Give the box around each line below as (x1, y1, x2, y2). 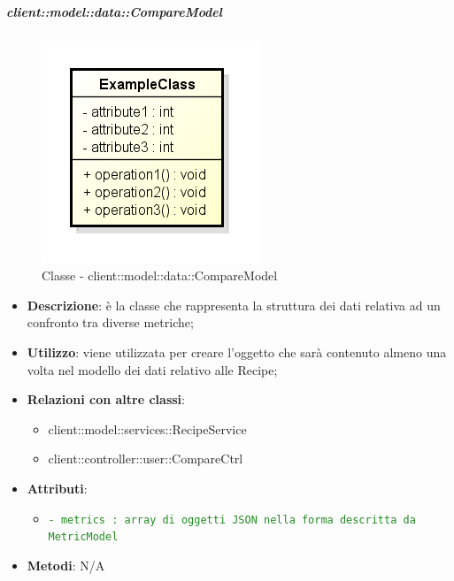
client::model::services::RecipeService (48, 419, 247, 438)
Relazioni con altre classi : (27, 390, 185, 409)
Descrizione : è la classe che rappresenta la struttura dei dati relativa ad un (27, 295, 441, 314)
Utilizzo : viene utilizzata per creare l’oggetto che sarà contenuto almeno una (27, 342, 447, 361)
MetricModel (48, 531, 119, 544)
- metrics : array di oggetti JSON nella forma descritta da (48, 513, 416, 526)
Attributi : (27, 478, 88, 497)
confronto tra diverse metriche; (27, 313, 194, 332)
